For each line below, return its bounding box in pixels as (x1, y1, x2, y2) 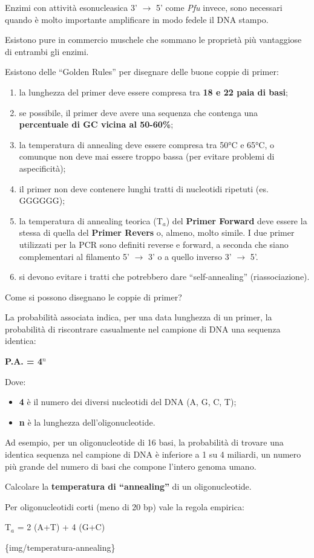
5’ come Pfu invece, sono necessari (155, 1, 283, 13)
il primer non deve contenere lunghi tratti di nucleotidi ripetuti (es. (19, 182, 269, 195)
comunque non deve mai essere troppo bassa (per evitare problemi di (19, 150, 275, 163)
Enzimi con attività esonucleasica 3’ (5, 1, 137, 13)
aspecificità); (19, 161, 66, 174)
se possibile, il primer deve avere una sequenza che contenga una (19, 106, 258, 118)
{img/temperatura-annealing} (5, 541, 116, 553)
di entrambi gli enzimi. (5, 45, 89, 57)
